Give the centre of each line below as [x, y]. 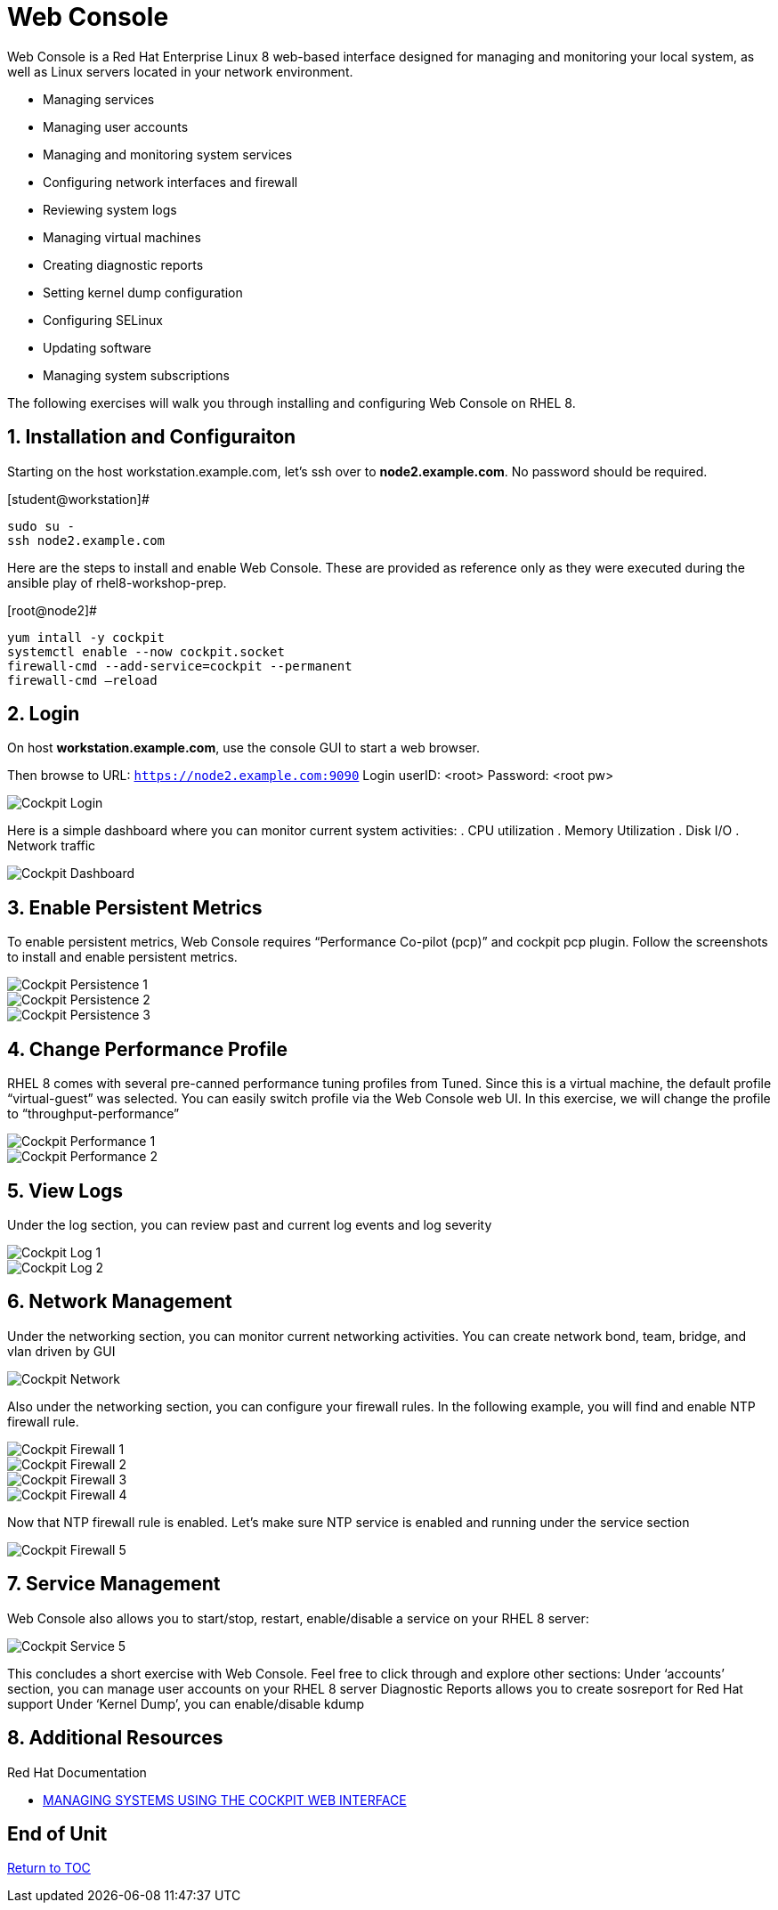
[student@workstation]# [78, 499]
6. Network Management [120, 1302]
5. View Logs [65, 1191]
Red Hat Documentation [77, 1772]
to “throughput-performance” [93, 1114]
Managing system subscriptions [136, 375]
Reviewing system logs [110, 209]
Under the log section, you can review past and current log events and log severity [250, 1224]
